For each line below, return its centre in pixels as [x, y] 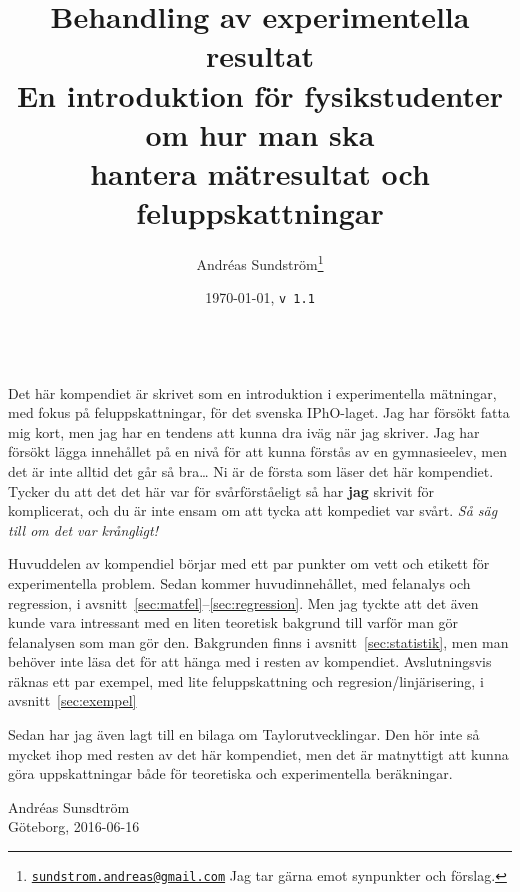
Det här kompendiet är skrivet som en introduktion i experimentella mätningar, [252, 392]
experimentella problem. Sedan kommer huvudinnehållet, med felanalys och [239, 582]
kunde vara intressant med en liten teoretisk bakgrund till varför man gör [233, 622]
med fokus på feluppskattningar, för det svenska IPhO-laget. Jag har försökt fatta [259, 412]
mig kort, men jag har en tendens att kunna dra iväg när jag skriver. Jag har [244, 431]
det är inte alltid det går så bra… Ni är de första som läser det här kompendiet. [251, 470]
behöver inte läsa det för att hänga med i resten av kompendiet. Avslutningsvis [250, 661]
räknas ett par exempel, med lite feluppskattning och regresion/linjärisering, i [246, 680]
